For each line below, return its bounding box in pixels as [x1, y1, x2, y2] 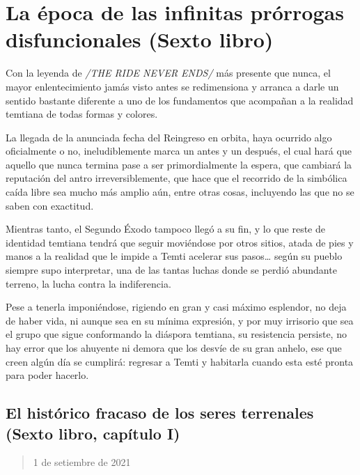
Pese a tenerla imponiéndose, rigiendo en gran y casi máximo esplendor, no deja [6, 299, 347, 314]
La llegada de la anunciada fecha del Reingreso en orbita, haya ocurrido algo [6, 130, 332, 144]
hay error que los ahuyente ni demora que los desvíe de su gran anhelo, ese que [6, 341, 342, 355]
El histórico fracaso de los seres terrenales [6, 402, 314, 423]
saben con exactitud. [6, 198, 94, 212]
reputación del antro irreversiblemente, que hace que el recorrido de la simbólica [6, 171, 347, 185]
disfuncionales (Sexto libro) [6, 25, 274, 54]
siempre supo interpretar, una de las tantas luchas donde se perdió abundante [6, 263, 337, 277]
